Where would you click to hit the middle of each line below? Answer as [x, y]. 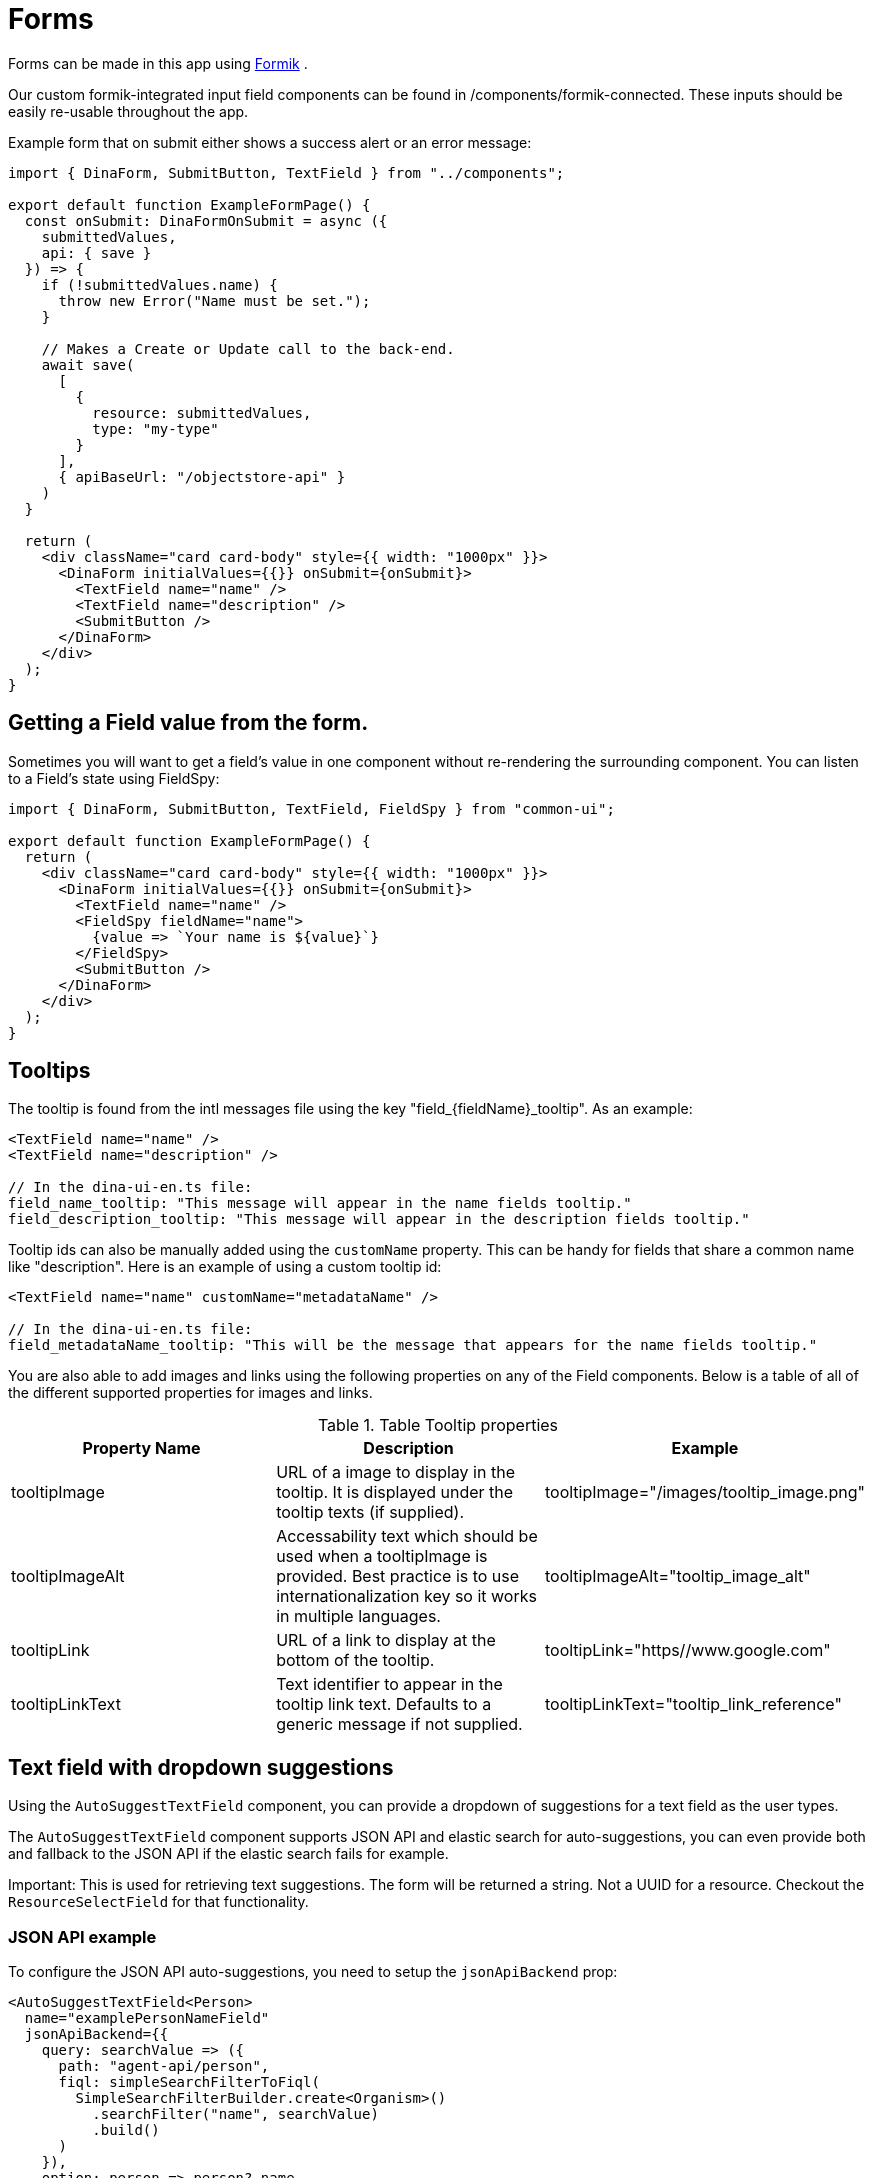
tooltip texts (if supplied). [370, 1512]
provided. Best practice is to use [398, 1576]
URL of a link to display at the [386, 1640]
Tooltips [49, 1071]
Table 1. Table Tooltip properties [438, 1425]
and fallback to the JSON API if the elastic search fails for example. [228, 1854]
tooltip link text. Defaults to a [384, 1704]
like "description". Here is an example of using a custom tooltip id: [225, 1267]
